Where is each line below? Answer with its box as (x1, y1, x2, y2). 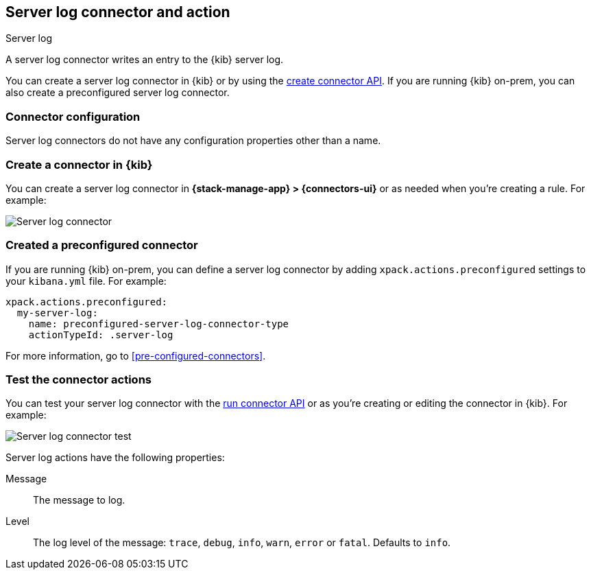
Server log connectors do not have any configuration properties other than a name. (5, 134, 381, 147)
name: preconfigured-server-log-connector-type (28, 318, 289, 329)
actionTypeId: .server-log (28, 329, 173, 340)
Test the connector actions (5, 373, 152, 387)
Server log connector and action (5, 3, 230, 21)
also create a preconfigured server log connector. (5, 86, 230, 99)
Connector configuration (5, 109, 141, 124)
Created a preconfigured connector (5, 238, 198, 253)
